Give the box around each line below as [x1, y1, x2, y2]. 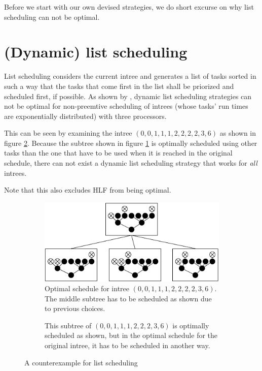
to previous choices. [45, 303, 105, 314]
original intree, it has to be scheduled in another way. [45, 340, 210, 351]
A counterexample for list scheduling [24, 357, 138, 367]
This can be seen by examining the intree [4, 128, 132, 138]
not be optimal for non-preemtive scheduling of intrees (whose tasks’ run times [4, 101, 248, 111]
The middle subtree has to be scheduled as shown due [45, 293, 212, 303]
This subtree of [45, 320, 92, 330]
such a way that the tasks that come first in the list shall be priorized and [4, 80, 234, 91]
